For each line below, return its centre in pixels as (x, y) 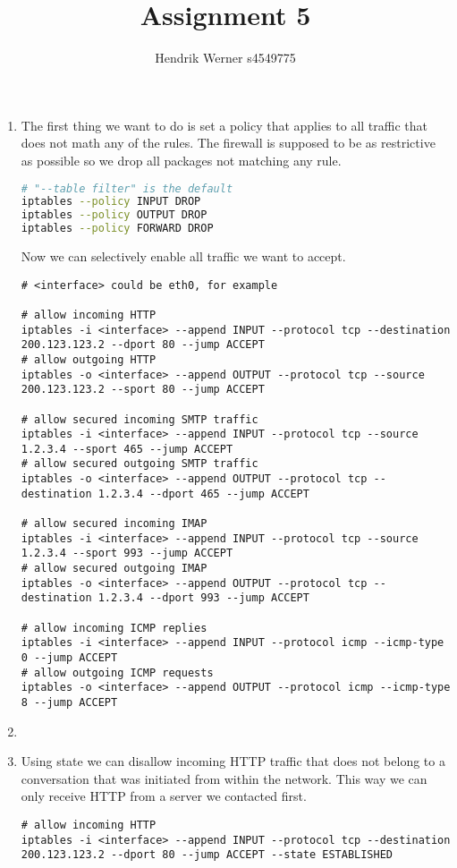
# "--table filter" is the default (127, 188)
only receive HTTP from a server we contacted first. (164, 796)
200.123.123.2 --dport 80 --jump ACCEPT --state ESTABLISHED (207, 855)
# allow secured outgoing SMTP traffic (140, 464)
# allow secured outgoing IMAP (114, 569)
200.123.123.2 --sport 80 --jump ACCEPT (143, 390)
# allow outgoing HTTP (89, 359)
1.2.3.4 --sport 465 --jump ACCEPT (127, 449)
